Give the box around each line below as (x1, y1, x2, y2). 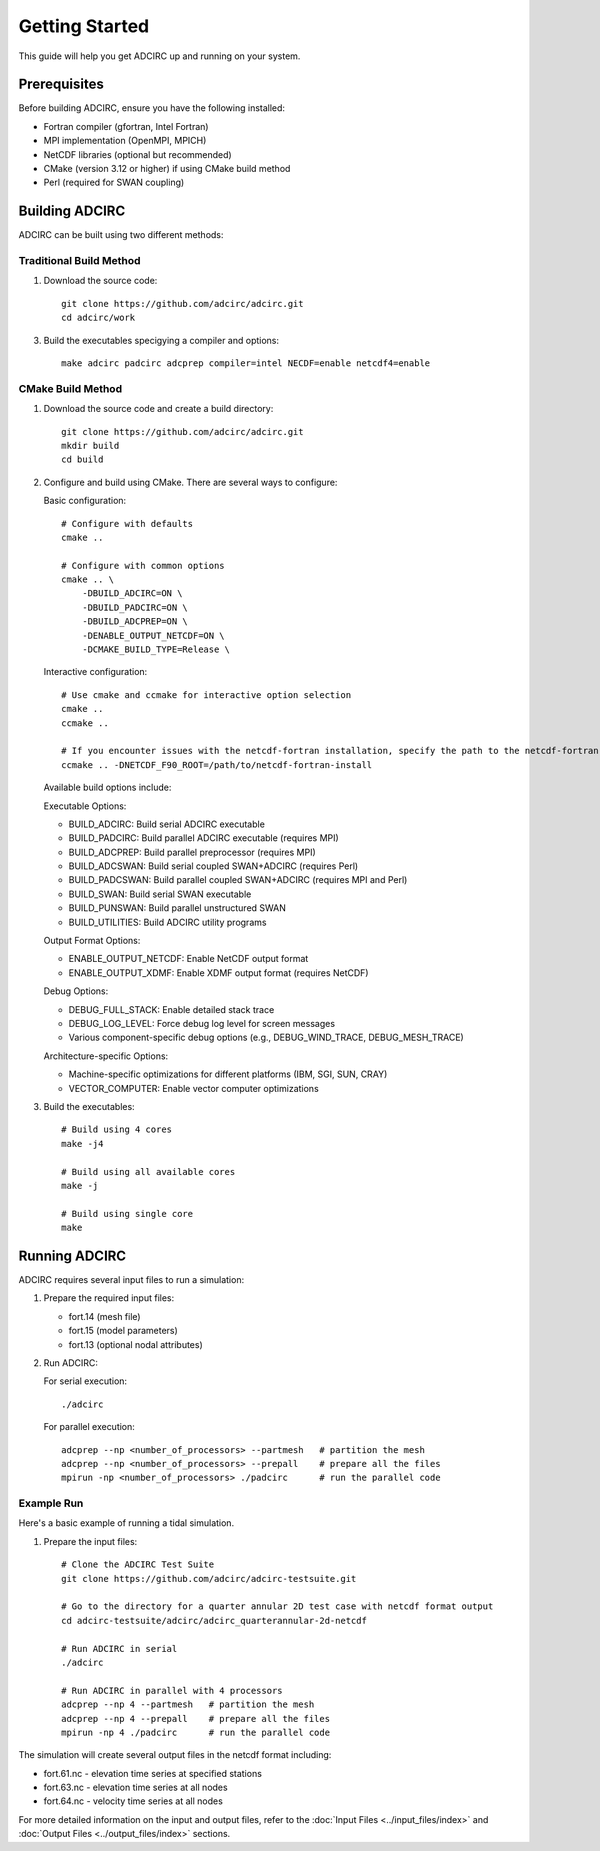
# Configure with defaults (61, 518, 194, 529)
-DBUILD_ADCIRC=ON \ (81, 588, 183, 599)
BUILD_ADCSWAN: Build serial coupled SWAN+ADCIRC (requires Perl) (68, 860, 359, 872)
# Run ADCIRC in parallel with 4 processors (61, 1685, 284, 1696)
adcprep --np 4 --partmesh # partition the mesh (61, 1699, 315, 1710)
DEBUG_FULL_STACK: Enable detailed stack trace (68, 1003, 275, 1015)
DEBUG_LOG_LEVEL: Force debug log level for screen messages (68, 1018, 335, 1029)
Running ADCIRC (18, 1247, 127, 1264)
